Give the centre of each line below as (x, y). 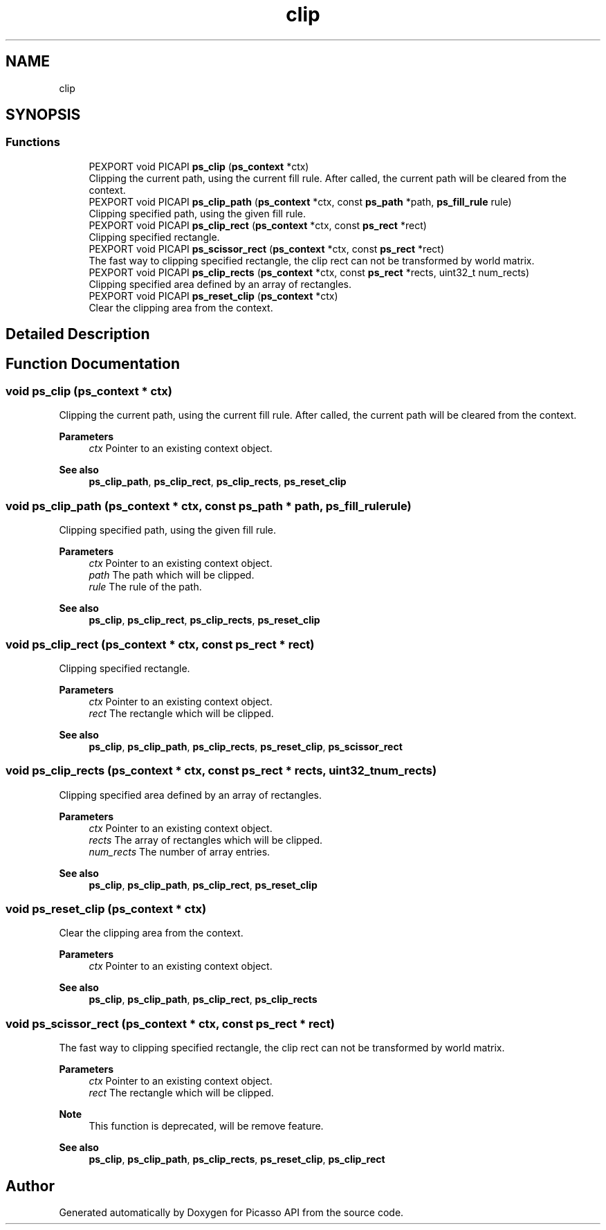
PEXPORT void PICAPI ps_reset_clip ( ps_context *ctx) (213, 296)
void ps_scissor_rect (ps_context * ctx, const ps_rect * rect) (170, 1023)
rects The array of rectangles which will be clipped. (206, 840)
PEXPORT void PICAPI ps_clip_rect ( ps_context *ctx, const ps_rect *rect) (258, 225)
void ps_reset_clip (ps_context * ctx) (106, 909)
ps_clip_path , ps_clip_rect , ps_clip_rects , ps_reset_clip (218, 482)
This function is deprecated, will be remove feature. (206, 1126)
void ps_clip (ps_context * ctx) (89, 391)
